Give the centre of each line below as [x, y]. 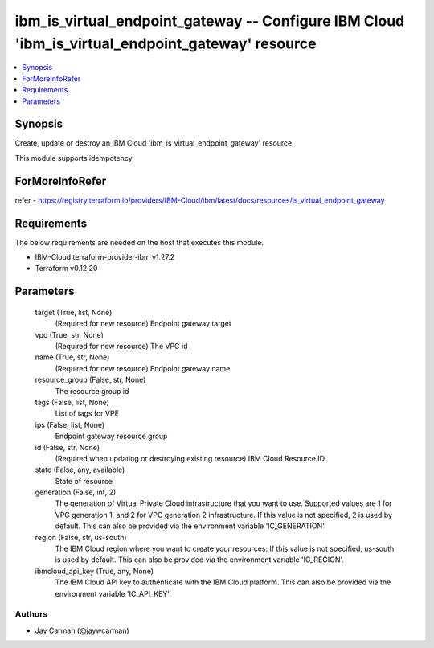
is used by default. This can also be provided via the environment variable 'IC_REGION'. [200, 560]
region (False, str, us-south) [81, 537]
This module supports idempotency [74, 158]
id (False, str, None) [68, 447]
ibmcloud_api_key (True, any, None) [94, 571]
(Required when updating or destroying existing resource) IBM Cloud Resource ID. [191, 458]
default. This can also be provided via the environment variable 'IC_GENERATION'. [190, 526]
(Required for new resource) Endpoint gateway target [143, 324]
